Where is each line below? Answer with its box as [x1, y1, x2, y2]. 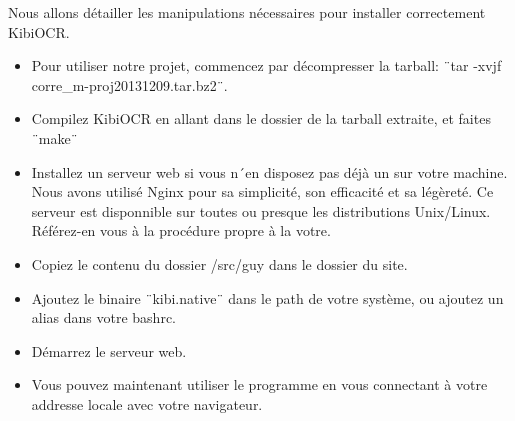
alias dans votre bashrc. [31, 307, 176, 328]
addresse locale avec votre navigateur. [31, 393, 263, 414]
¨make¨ [31, 127, 78, 148]
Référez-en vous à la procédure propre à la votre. [31, 220, 331, 241]
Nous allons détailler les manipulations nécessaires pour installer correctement [8, 2, 486, 22]
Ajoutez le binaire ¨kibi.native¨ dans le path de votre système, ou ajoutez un [31, 287, 504, 308]
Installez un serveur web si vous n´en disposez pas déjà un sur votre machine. [31, 161, 508, 182]
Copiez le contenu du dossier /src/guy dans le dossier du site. [31, 253, 408, 274]
